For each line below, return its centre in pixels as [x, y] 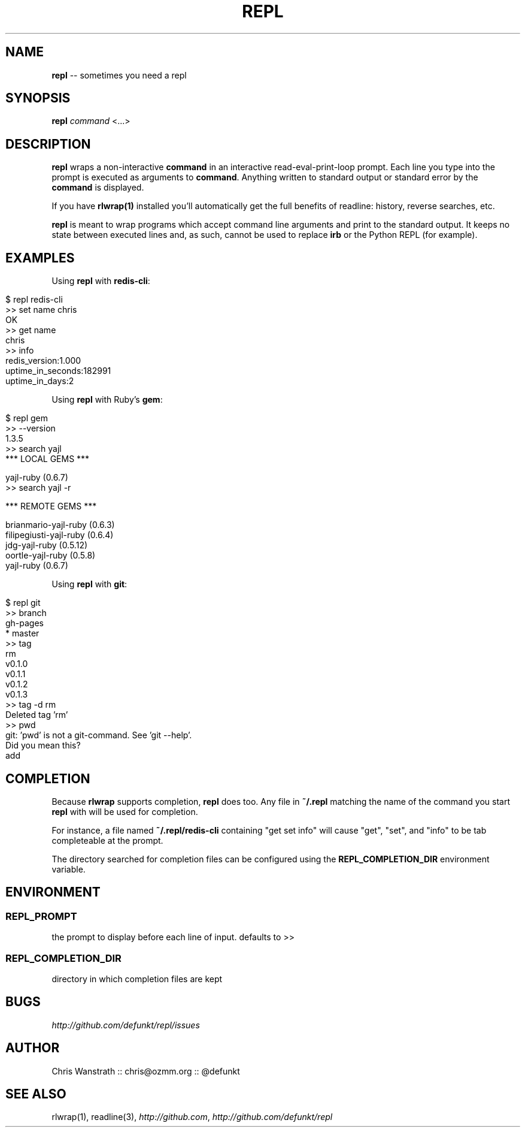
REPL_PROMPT [41, 916]
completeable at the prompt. [107, 840]
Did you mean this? [43, 745]
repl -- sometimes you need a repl [119, 75]
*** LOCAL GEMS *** [48, 459]
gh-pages [25, 623]
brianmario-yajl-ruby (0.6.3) [60, 525]
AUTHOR [33, 1048]
